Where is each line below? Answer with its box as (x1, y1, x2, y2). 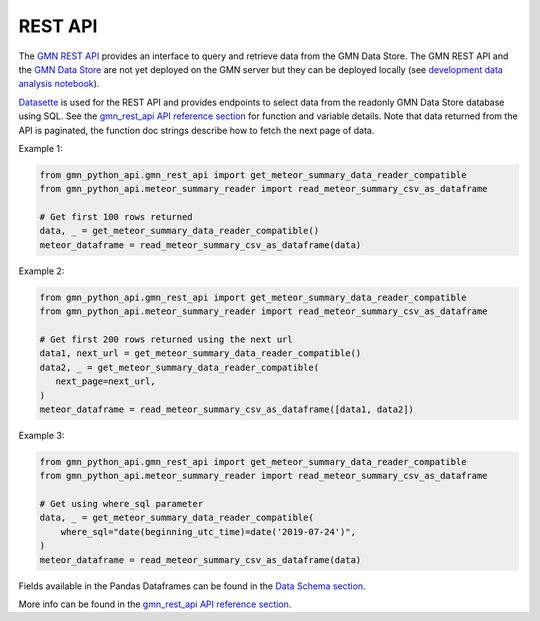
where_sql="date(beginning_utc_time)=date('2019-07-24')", (60, 526, 357, 537)
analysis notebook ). (18, 78, 100, 90)
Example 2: (18, 265, 65, 277)
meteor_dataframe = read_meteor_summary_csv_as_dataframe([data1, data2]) (39, 403, 415, 415)
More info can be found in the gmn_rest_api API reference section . (18, 598, 292, 610)
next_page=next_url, (55, 376, 157, 387)
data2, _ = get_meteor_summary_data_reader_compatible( (39, 361, 320, 373)
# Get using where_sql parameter (39, 498, 204, 510)
